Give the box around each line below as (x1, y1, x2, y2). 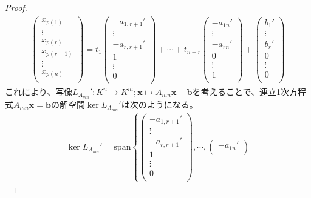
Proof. (5, 1, 27, 13)
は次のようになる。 (121, 97, 198, 110)
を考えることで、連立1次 (192, 85, 290, 97)
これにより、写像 (5, 85, 73, 97)
